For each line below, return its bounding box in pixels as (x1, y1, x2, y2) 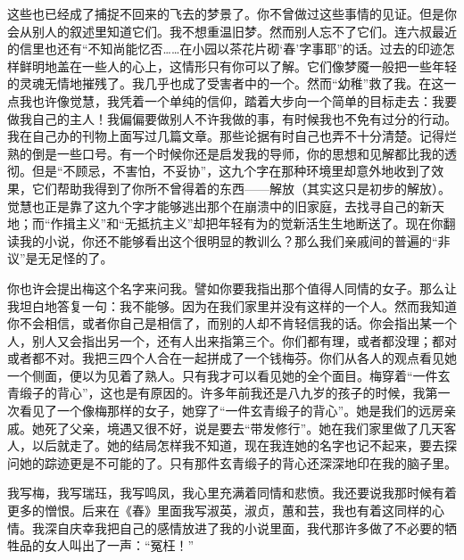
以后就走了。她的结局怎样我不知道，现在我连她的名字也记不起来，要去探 (31, 436, 457, 455)
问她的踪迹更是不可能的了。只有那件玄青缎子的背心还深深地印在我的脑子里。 (7, 453, 457, 472)
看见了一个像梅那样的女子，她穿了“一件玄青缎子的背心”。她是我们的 (19, 401, 419, 420)
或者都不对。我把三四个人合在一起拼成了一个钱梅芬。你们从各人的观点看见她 (7, 349, 457, 367)
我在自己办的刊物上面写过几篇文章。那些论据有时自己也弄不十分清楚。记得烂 (7, 127, 457, 145)
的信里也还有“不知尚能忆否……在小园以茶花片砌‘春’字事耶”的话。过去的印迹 (7, 39, 443, 58)
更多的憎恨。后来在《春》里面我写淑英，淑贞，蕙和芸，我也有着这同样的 (7, 501, 432, 520)
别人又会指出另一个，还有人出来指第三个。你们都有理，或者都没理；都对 (31, 331, 457, 350)
